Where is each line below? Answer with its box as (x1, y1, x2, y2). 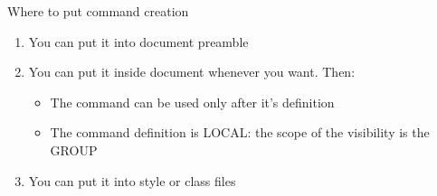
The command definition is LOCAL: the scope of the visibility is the (50, 123, 430, 142)
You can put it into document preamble (28, 32, 249, 51)
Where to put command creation (7, 2, 189, 20)
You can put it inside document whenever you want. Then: (28, 62, 356, 81)
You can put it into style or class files (28, 171, 236, 190)
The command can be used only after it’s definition (50, 92, 335, 111)
